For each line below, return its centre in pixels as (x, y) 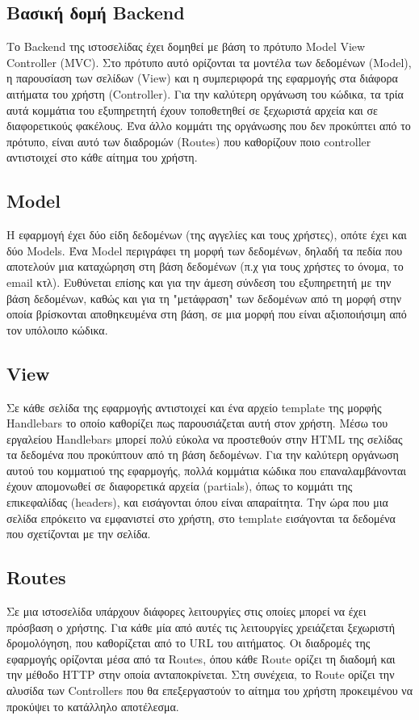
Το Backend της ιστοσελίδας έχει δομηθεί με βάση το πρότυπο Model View (186, 46)
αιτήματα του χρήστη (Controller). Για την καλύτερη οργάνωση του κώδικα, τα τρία (205, 93)
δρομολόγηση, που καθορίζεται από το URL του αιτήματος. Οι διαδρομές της (189, 643)
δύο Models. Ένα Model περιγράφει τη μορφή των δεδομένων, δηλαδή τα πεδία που (205, 250)
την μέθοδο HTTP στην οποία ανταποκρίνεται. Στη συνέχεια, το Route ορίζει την (201, 674)
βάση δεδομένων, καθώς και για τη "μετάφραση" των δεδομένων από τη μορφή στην (204, 298)
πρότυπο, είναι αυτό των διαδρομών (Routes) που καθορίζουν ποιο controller (189, 141)
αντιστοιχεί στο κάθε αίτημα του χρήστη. (102, 157)
